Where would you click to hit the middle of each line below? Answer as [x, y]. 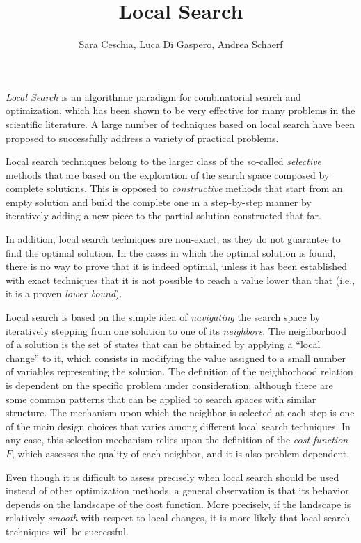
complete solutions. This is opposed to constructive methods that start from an [174, 188]
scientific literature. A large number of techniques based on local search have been [180, 124]
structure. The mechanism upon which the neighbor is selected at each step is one [180, 412]
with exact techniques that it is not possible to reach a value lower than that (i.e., [180, 280]
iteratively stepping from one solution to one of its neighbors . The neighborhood [176, 330]
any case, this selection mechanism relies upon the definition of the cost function [177, 440]
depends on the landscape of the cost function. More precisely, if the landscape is [178, 504]
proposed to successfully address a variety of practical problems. [142, 137]
